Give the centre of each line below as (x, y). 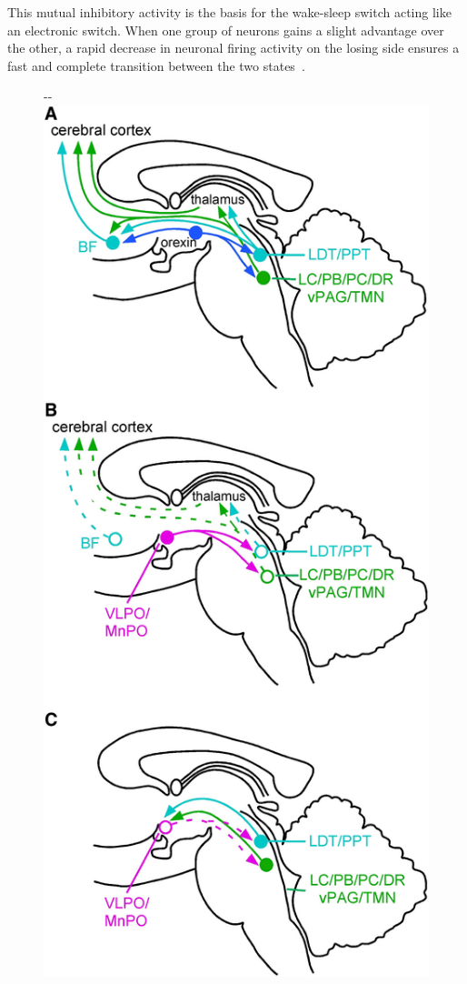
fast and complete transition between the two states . (156, 65)
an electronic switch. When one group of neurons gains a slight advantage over (226, 30)
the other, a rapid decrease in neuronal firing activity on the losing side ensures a (233, 48)
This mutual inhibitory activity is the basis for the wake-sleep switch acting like (229, 12)
